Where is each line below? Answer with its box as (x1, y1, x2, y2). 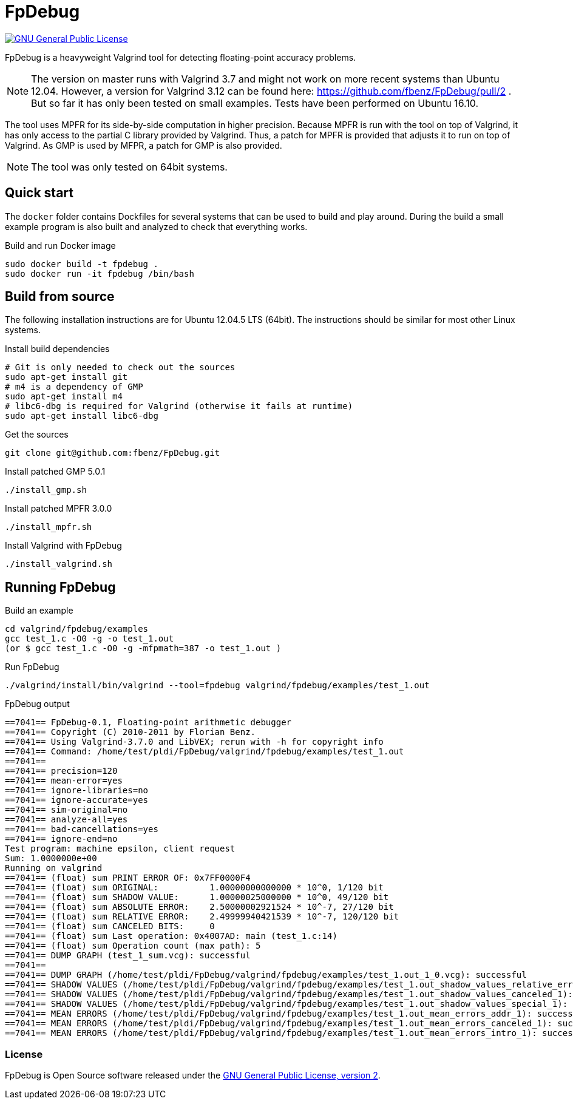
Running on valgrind (5, 863, 103, 873)
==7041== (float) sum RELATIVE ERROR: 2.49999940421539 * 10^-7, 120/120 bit (5, 912, 399, 922)
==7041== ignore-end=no (5, 834, 118, 844)
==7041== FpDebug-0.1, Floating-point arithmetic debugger (5, 717, 292, 728)
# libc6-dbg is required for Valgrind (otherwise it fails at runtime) (5, 401, 353, 411)
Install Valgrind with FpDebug (5, 540, 122, 551)
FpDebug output (5, 699, 70, 709)
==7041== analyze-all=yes (5, 814, 128, 825)
